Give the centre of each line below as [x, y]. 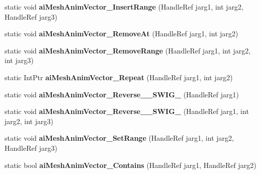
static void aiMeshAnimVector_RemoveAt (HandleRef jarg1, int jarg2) [121, 34]
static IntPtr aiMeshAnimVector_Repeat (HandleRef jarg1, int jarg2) [119, 77]
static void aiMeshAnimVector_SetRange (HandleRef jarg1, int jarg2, [119, 138]
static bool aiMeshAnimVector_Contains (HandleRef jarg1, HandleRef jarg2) [131, 165]
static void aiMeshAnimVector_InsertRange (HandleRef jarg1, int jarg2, [124, 7]
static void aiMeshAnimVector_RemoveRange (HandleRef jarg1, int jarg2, [128, 50]
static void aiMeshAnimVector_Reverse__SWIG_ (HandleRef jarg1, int [127, 111]
